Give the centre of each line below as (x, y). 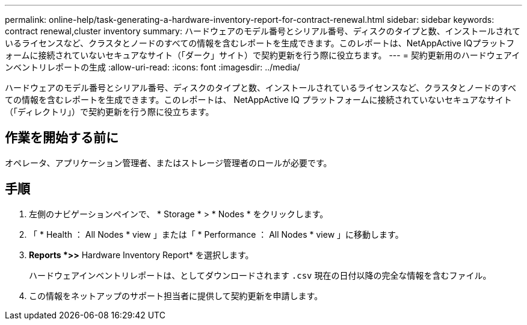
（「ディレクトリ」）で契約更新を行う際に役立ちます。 (109, 112)
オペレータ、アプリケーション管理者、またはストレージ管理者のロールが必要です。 (168, 162)
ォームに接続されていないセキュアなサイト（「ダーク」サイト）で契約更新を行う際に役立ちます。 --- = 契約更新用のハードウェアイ (263, 55)
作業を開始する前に (62, 138)
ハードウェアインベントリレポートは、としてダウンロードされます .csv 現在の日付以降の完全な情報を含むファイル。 (260, 275)
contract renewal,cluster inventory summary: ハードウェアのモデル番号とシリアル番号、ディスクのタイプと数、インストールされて (263, 31)
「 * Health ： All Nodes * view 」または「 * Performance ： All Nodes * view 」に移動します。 (216, 234)
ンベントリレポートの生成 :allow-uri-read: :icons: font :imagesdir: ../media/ (153, 67)
